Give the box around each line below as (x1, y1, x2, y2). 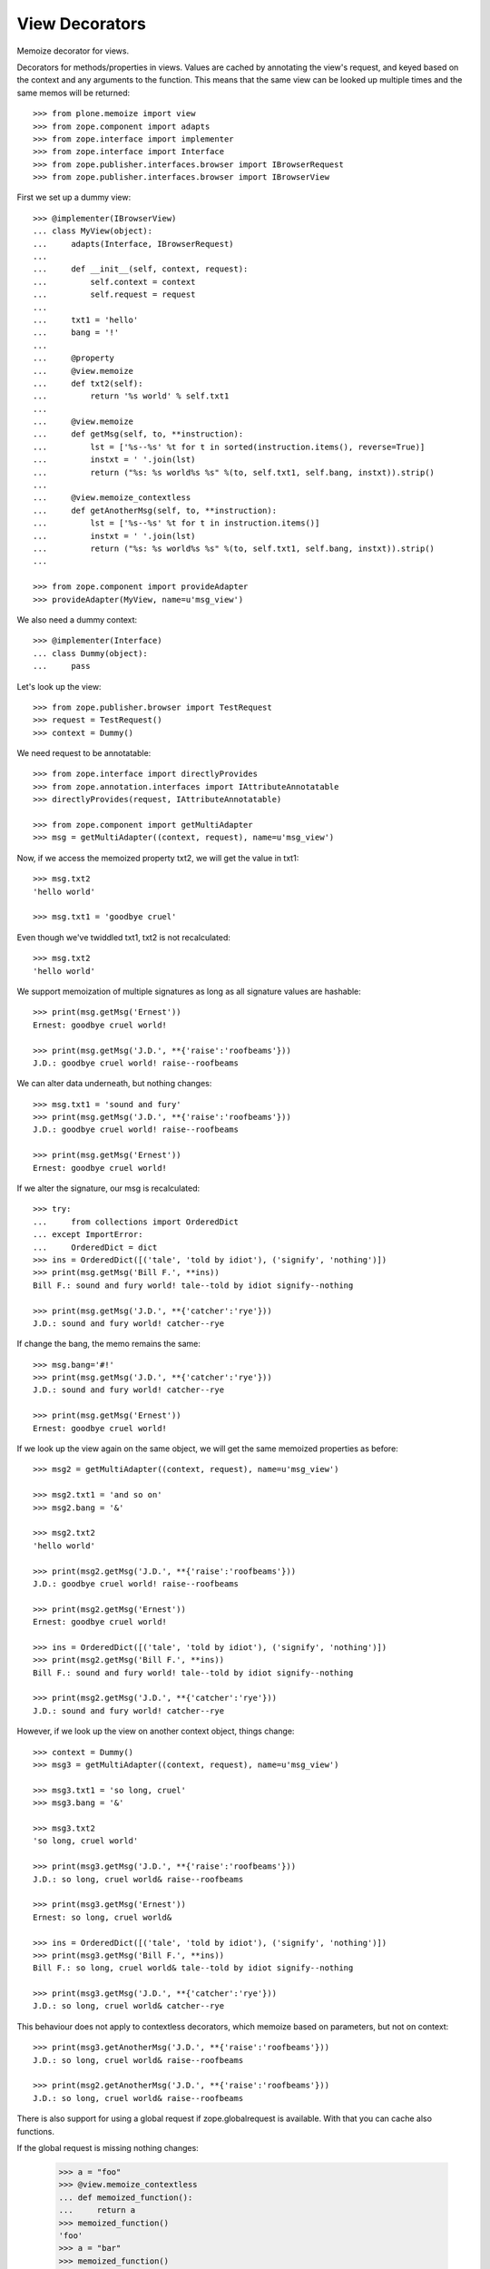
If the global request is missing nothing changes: (16, 2142, 199, 2153)
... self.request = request (33, 290, 196, 300)
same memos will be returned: (16, 87, 131, 98)
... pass (33, 661, 91, 672)
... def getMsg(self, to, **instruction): (33, 429, 244, 439)
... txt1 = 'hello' (33, 314, 139, 325)
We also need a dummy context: (16, 614, 138, 625)
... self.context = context (33, 277, 196, 287)
